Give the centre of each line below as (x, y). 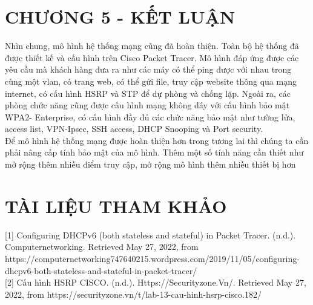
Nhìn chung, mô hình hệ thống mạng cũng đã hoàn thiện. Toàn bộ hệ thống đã (152, 46)
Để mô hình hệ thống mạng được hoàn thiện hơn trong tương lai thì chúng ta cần (157, 140)
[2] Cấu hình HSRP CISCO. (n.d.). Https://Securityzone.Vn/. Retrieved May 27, (156, 282)
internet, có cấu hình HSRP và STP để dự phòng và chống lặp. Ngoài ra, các (148, 93)
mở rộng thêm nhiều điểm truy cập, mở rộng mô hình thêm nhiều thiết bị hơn (150, 164)
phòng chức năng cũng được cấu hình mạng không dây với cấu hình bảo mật (147, 105)
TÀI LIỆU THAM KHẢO (116, 205)
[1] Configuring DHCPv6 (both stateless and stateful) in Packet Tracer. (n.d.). (150, 234)
